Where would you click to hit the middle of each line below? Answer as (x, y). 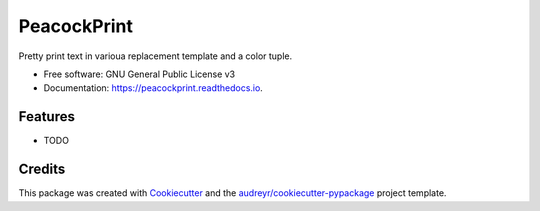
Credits (42, 169)
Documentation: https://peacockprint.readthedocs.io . (153, 88)
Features (46, 116)
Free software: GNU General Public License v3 (139, 74)
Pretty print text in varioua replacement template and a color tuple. (155, 56)
